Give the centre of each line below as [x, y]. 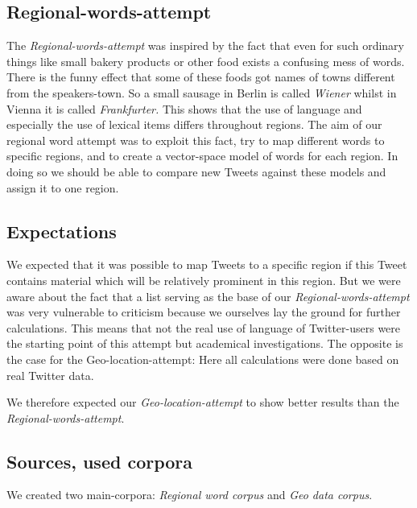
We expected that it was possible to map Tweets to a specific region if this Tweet [207, 264]
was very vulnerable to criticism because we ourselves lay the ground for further [204, 312]
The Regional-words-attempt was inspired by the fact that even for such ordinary [205, 45]
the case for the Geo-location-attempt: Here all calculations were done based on [203, 359]
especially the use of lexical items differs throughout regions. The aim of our [194, 124]
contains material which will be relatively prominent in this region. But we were [204, 280]
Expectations [62, 231]
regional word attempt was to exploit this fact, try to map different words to [196, 140]
